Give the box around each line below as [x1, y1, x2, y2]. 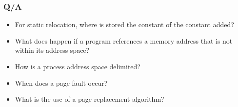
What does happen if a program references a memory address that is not [15, 35, 233, 46]
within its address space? [15, 45, 90, 55]
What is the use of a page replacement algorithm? [15, 94, 164, 104]
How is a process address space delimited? [15, 61, 140, 71]
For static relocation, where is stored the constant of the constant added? [15, 19, 234, 30]
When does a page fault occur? [15, 77, 108, 88]
